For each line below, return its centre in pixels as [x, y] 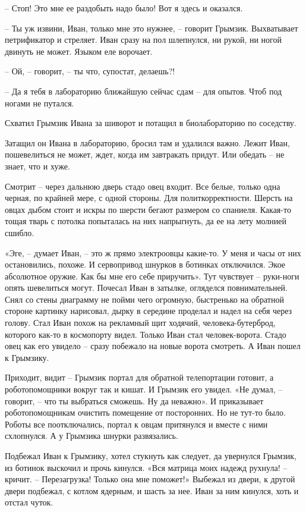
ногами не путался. [40, 103]
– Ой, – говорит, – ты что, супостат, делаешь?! [90, 71]
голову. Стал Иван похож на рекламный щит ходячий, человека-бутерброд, [140, 323]
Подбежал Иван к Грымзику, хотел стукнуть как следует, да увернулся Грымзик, [151, 456]
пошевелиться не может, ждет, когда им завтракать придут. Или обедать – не [145, 154]
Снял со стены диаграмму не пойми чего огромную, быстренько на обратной [144, 299]
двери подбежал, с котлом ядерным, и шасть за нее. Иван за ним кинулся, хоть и [152, 490]
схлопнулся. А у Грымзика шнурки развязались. [92, 436]
